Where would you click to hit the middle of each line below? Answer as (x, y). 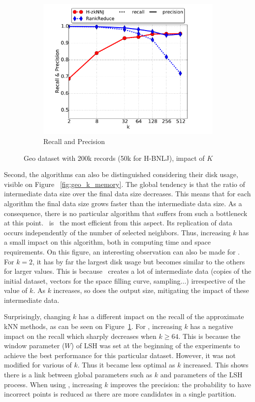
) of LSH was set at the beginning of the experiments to (156, 346)
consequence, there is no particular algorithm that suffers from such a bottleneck (126, 213)
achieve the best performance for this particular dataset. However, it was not (120, 355)
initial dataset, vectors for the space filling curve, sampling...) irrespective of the (125, 280)
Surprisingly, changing (37, 316)
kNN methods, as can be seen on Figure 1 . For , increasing (93, 326)
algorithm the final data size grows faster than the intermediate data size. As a (123, 203)
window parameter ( (34, 346)
